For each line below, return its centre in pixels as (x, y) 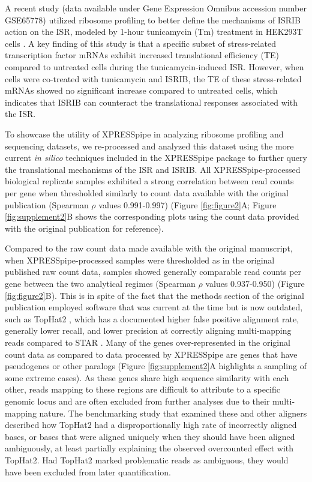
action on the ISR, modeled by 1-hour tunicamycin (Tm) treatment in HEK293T (154, 32)
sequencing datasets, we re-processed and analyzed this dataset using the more (149, 146)
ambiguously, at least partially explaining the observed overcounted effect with (149, 448)
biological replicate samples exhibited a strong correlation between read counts (149, 181)
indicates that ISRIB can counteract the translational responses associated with (151, 102)
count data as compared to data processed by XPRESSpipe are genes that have (151, 354)
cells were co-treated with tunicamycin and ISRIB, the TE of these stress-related (153, 78)
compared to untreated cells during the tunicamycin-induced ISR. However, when (154, 66)
